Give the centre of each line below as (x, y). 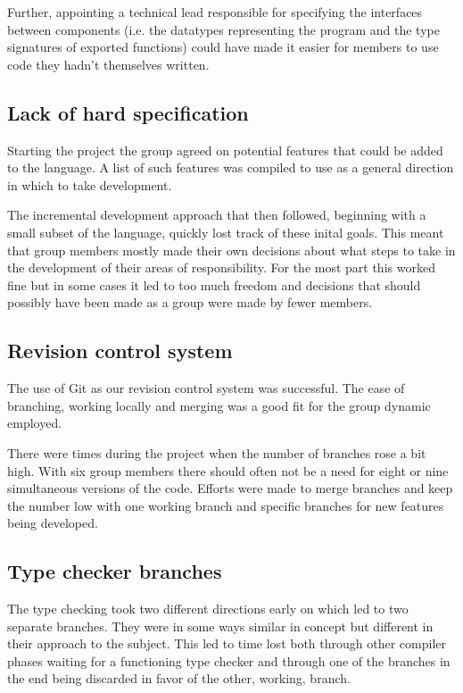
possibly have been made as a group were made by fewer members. (190, 302)
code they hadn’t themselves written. (108, 64)
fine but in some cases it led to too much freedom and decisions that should (214, 284)
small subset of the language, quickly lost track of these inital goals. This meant (226, 232)
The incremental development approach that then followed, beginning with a (217, 215)
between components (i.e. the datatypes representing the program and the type (223, 29)
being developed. (53, 523)
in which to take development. (90, 184)
